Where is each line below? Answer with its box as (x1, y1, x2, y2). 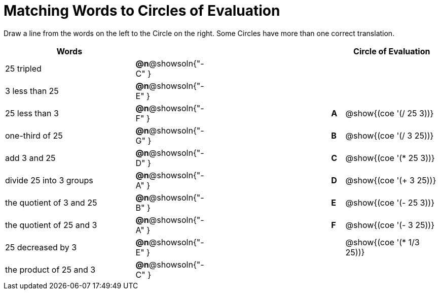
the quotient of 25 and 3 (5, 219, 97, 230)
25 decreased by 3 (5, 242, 77, 252)
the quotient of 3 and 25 (5, 197, 97, 208)
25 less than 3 (5, 108, 59, 118)
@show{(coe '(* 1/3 (345, 237, 420, 247)
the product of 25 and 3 (5, 264, 96, 275)
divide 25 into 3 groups (5, 175, 93, 185)
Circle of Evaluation (353, 46, 430, 56)
